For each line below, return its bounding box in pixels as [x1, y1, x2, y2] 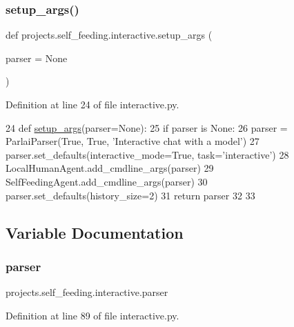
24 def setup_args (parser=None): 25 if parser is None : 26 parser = [6, 120, 288, 135]
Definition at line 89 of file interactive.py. [6, 308, 179, 322]
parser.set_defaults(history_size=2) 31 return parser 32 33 [6, 188, 255, 202]
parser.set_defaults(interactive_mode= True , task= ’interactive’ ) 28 [6, 147, 289, 161]
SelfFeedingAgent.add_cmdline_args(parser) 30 [6, 174, 208, 188]
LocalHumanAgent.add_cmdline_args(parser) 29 [6, 161, 214, 175]
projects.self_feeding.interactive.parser [6, 285, 168, 299]
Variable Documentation [6, 221, 184, 243]
